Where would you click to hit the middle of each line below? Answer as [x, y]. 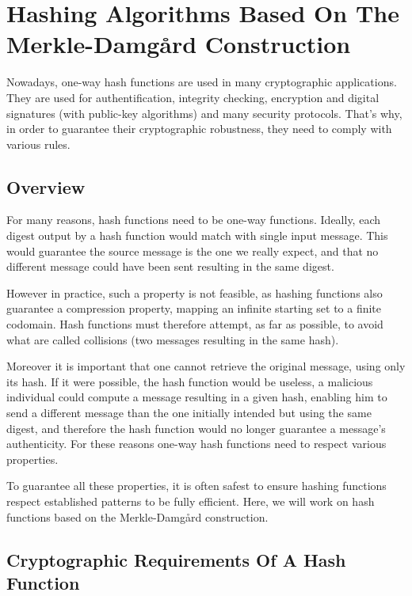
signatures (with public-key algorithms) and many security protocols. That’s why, [204, 113]
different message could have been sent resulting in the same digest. [170, 266]
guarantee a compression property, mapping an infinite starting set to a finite [194, 308]
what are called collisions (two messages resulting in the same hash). [173, 339]
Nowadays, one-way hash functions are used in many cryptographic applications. [202, 82]
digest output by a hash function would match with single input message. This [197, 235]
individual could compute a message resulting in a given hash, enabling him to [197, 397]
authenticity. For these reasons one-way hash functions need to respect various [196, 444]
